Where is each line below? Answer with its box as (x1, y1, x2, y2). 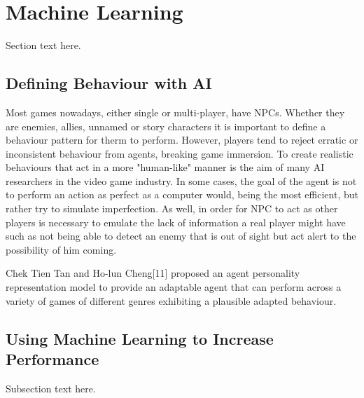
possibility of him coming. (6, 242, 117, 256)
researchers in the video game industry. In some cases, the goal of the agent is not (6, 173, 357, 188)
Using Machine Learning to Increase (6, 327, 274, 349)
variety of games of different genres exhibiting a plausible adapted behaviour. (6, 293, 337, 308)
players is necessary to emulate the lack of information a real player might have (6, 214, 346, 229)
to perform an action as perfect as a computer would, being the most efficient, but (6, 187, 358, 202)
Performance (6, 348, 99, 370)
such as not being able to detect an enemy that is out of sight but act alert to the (6, 228, 356, 243)
